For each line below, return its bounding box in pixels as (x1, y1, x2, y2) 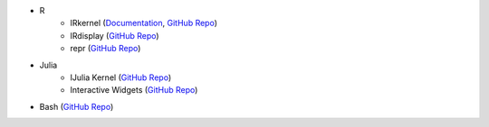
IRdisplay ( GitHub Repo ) (70, 30, 159, 41)
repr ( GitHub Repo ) (70, 43, 141, 54)
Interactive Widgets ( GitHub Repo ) (70, 85, 198, 95)
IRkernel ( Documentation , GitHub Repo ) (70, 18, 217, 29)
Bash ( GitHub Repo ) (39, 101, 114, 112)
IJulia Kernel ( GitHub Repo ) (70, 72, 172, 83)
